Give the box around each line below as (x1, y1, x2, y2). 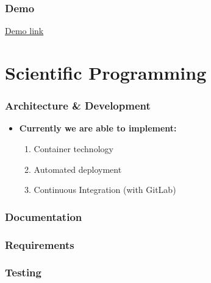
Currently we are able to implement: (19, 122, 177, 135)
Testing (5, 265, 41, 280)
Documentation (5, 209, 82, 224)
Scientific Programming (5, 60, 207, 85)
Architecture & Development (5, 98, 151, 113)
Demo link (5, 24, 44, 37)
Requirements (5, 237, 74, 252)
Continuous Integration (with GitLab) (34, 183, 176, 196)
